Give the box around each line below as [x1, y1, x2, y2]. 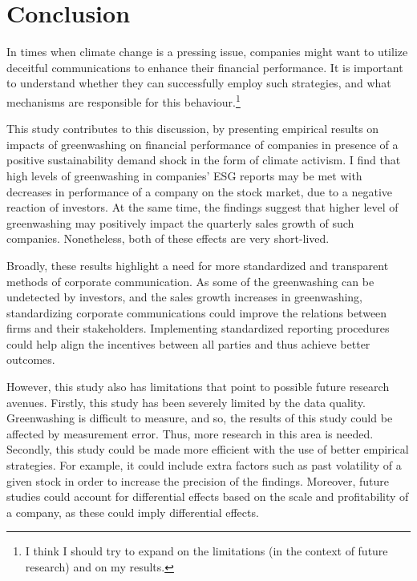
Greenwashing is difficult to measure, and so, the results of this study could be [6, 410, 393, 426]
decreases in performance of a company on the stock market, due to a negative [6, 183, 392, 200]
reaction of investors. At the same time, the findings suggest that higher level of [6, 199, 399, 216]
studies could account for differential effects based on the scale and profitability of [6, 488, 409, 505]
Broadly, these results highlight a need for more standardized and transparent [6, 256, 389, 273]
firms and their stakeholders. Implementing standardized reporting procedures [6, 320, 390, 337]
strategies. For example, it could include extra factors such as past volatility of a [6, 457, 402, 474]
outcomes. [6, 351, 55, 368]
